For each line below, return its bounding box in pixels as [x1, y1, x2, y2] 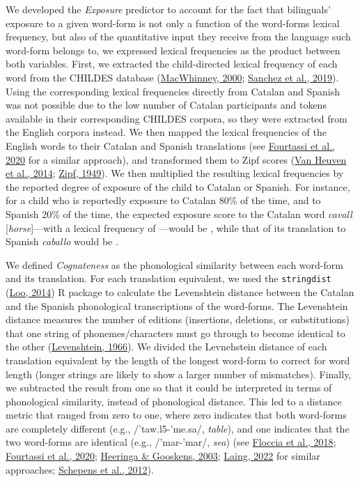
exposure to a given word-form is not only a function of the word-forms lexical [6, 15, 340, 30]
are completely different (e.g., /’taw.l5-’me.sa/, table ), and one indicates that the [6, 421, 350, 435]
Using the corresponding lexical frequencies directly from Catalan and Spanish [6, 84, 341, 98]
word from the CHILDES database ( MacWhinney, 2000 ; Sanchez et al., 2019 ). [6, 70, 339, 84]
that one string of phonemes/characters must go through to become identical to [6, 325, 345, 340]
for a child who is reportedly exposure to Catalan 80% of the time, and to [6, 193, 321, 208]
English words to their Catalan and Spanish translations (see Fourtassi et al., [6, 138, 335, 153]
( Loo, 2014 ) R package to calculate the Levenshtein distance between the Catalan [6, 284, 354, 299]
